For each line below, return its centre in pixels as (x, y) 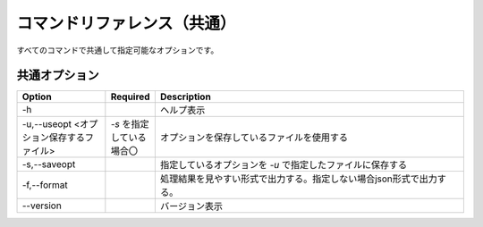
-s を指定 (130, 124)
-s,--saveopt (49, 164)
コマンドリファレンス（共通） (126, 23)
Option (37, 97)
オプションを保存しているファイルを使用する (254, 138)
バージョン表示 (191, 206)
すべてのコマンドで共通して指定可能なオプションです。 (118, 50)
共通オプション (58, 76)
